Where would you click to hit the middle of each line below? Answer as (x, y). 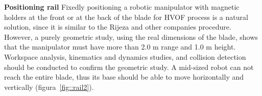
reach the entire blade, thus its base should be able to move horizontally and (124, 77)
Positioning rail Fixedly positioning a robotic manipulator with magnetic (122, 7)
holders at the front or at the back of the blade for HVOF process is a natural (126, 17)
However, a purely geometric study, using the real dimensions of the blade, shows (131, 37)
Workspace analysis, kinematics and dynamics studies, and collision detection (125, 56)
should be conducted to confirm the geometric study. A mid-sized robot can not (129, 67)
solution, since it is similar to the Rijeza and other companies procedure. (118, 27)
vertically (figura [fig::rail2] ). (49, 87)
